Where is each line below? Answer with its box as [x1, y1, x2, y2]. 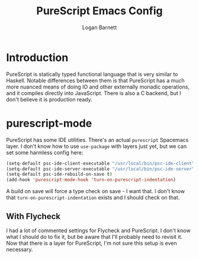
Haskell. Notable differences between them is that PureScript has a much [6, 77, 185, 84]
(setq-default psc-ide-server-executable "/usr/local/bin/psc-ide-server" [6, 166, 195, 172]
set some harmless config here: [6, 149, 84, 156]
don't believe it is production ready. [6, 96, 93, 103]
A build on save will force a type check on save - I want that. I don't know [6, 188, 185, 195]
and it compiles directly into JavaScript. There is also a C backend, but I [6, 89, 182, 96]
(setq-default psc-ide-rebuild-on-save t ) [6, 171, 113, 178]
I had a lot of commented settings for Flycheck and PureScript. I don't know [6, 227, 191, 234]
